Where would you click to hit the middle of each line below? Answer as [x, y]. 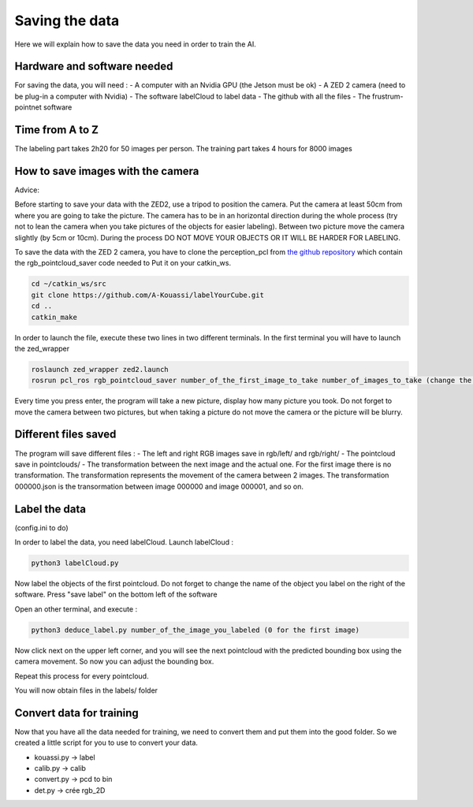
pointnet [28, 107]
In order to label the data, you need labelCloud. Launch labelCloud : [124, 542]
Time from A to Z [56, 130]
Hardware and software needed [94, 67]
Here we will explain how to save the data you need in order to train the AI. [135, 44]
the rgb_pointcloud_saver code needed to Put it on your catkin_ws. [123, 263]
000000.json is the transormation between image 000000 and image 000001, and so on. [159, 486]
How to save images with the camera [107, 171]
